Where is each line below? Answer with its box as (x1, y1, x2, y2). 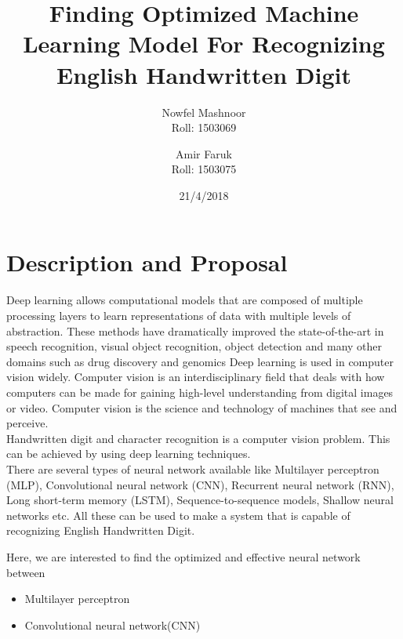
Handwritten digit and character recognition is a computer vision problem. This (6, 430, 390, 446)
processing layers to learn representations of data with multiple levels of (6, 307, 351, 323)
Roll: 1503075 (171, 161, 237, 177)
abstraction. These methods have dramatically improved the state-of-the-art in (6, 322, 384, 339)
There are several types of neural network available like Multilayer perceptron (6, 460, 379, 477)
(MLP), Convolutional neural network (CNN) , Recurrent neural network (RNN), (6, 476, 394, 492)
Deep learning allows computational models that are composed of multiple (6, 292, 363, 308)
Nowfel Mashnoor (162, 103, 246, 120)
